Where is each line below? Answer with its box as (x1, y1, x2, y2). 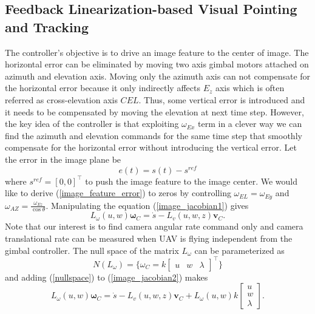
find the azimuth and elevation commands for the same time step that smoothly (5, 129, 302, 142)
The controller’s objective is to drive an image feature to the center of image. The (5, 46, 309, 58)
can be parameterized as (194, 244, 285, 256)
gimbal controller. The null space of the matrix (5, 244, 179, 256)
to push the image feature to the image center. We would (85, 174, 298, 187)
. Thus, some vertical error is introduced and (138, 93, 305, 106)
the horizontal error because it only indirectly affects (5, 81, 200, 94)
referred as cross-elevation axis (5, 93, 118, 106)
